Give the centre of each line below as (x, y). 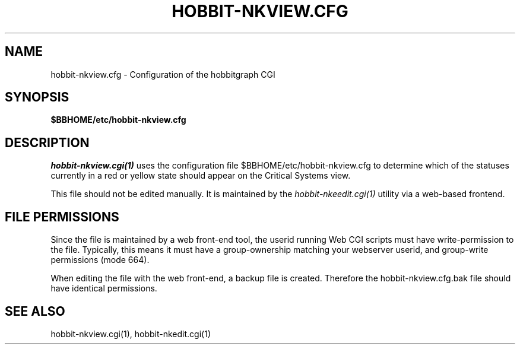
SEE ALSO (35, 311)
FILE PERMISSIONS (62, 217)
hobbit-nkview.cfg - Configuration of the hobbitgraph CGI (163, 74)
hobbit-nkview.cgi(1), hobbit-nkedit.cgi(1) (131, 334)
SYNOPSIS (37, 97)
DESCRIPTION (47, 142)
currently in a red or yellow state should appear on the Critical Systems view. (201, 176)
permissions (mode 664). (100, 260)
